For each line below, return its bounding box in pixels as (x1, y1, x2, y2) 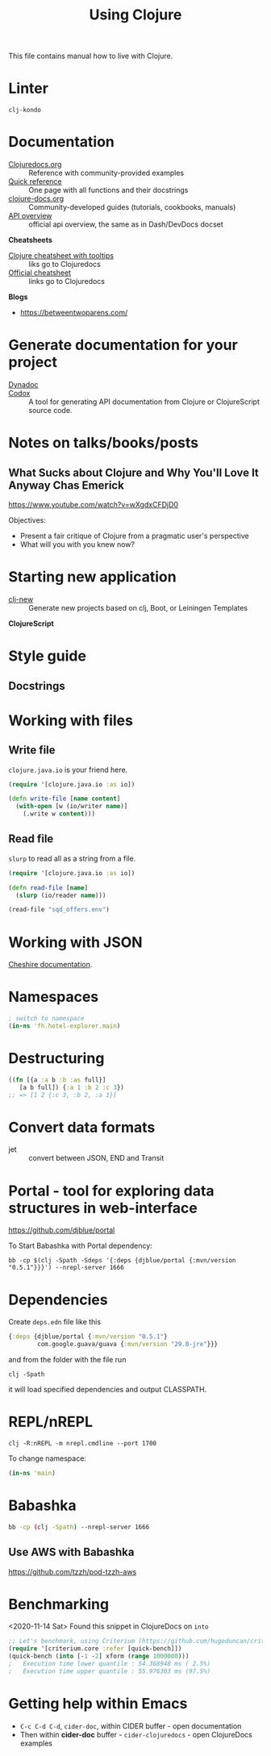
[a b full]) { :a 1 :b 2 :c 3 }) (19, 1083, 125, 1091)
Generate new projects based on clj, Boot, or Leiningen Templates (28, 603, 248, 612)
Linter (8, 79, 48, 98)
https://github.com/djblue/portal (8, 1225, 115, 1235)
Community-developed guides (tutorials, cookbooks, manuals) (28, 202, 236, 212)
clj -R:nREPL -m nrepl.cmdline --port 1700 (8, 1440, 157, 1448)
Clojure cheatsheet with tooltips (8, 251, 115, 261)
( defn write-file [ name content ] (8, 795, 121, 803)
